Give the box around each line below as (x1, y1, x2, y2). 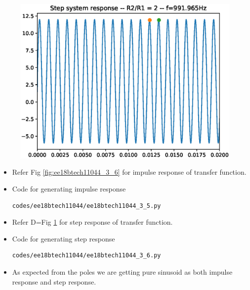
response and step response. (12, 276, 96, 287)
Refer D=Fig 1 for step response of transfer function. (12, 217, 173, 227)
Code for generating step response (12, 233, 115, 243)
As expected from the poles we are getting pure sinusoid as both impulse (12, 266, 233, 277)
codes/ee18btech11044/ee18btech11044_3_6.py (12, 252, 161, 259)
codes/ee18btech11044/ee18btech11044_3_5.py (12, 202, 161, 209)
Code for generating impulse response (12, 183, 126, 193)
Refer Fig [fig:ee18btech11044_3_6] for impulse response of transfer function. (12, 167, 247, 177)
